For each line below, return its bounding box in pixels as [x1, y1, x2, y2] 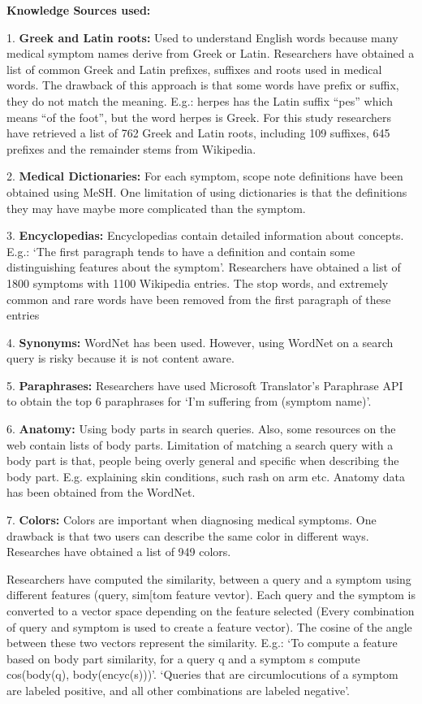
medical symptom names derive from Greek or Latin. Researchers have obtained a [6, 45, 415, 62]
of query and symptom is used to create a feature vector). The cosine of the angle [6, 618, 412, 635]
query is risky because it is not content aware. [6, 350, 235, 367]
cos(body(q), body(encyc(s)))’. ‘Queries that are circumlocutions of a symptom [6, 666, 398, 683]
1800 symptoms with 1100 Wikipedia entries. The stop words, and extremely [6, 274, 389, 291]
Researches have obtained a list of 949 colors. [6, 543, 231, 560]
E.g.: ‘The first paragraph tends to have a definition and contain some [6, 242, 355, 259]
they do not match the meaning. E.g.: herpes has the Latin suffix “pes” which [6, 92, 393, 109]
